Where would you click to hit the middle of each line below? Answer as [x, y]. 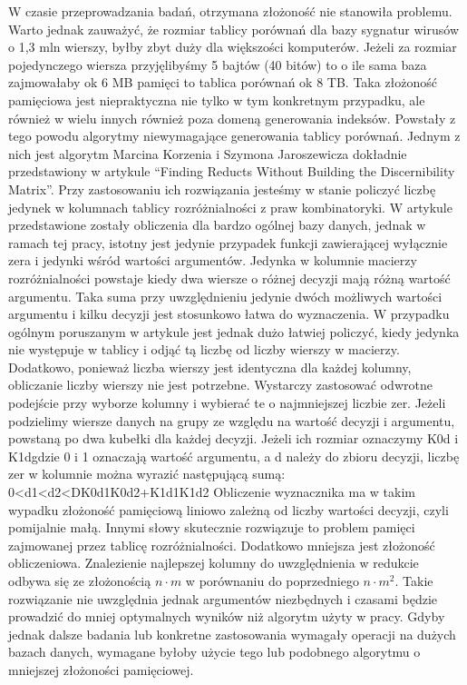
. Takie [414, 581]
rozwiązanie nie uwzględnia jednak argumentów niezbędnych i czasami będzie [223, 598]
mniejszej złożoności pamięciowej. [101, 669]
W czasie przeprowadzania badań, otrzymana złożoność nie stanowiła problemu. [230, 11]
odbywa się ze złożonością [80, 581]
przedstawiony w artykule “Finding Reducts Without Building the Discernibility [232, 171]
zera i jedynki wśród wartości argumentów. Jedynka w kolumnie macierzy [213, 260]
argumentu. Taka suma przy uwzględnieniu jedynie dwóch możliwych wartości [225, 296]
